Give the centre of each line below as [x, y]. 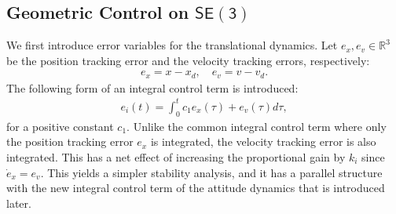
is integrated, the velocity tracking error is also [263, 141]
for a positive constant [60, 126]
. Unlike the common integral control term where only [257, 126]
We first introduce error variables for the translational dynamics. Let [172, 45]
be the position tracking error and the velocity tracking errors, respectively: [188, 60]
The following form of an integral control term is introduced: [152, 87]
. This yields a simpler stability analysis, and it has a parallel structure [211, 172]
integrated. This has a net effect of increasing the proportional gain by [176, 156]
